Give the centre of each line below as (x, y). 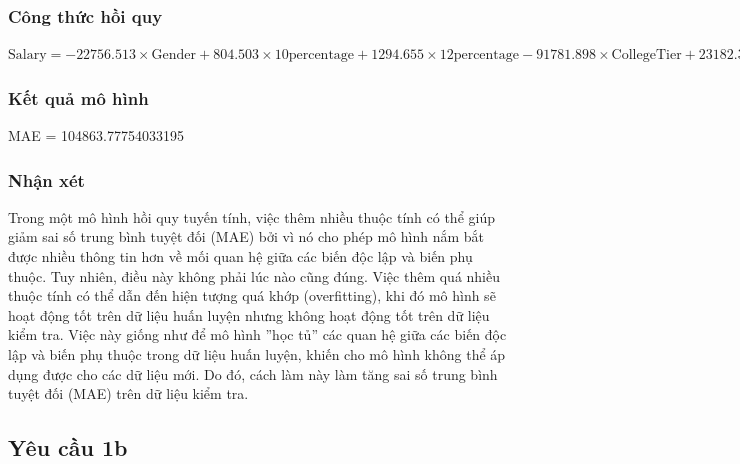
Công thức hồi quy (85, 15)
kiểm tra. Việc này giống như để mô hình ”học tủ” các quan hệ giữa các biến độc (257, 334)
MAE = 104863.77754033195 (96, 135)
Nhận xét (46, 179)
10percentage (314, 55)
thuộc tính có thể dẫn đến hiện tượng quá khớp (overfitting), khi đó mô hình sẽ (252, 295)
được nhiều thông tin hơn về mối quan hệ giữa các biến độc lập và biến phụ (240, 256)
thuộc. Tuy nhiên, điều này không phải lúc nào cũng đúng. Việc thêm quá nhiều (254, 275)
